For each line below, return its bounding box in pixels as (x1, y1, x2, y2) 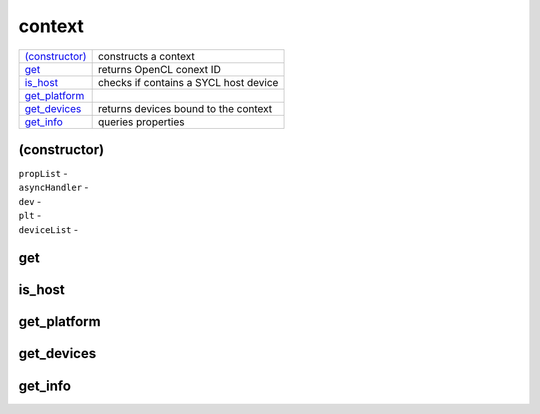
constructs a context (97, 49, 195, 63)
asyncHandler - (18, 181, 89, 194)
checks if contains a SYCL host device (97, 75, 279, 89)
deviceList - (18, 223, 79, 235)
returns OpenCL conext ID (97, 62, 222, 76)
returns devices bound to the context (97, 101, 273, 115)
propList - (18, 168, 68, 180)
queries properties (97, 115, 185, 129)
